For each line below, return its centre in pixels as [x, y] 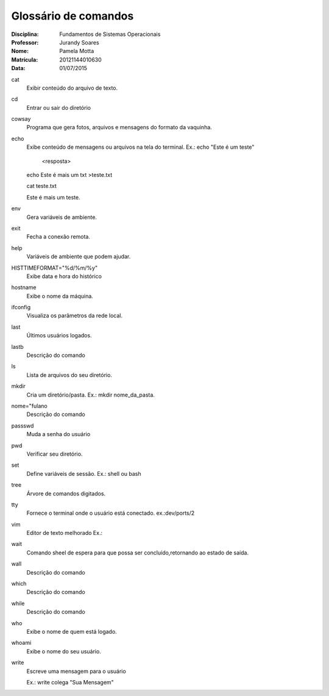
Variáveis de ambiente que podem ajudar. [79, 257]
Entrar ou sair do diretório [59, 107]
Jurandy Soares [80, 42]
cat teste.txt [42, 186]
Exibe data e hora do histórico [64, 276]
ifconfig [21, 307]
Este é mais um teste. [53, 197]
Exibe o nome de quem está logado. [72, 631]
